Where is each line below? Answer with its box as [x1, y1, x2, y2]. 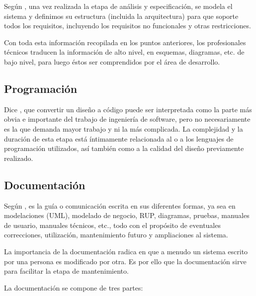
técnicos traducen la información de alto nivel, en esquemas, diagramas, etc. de [4, 47, 245, 57]
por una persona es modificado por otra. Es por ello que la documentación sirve [4, 256, 247, 266]
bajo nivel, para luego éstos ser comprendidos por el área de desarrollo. [4, 56, 220, 67]
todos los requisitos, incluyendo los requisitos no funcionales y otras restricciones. [4, 20, 251, 31]
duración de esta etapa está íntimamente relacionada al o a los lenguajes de [4, 133, 234, 144]
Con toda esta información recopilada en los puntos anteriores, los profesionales [4, 37, 246, 47]
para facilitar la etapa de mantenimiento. [4, 266, 129, 276]
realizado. [4, 152, 33, 163]
